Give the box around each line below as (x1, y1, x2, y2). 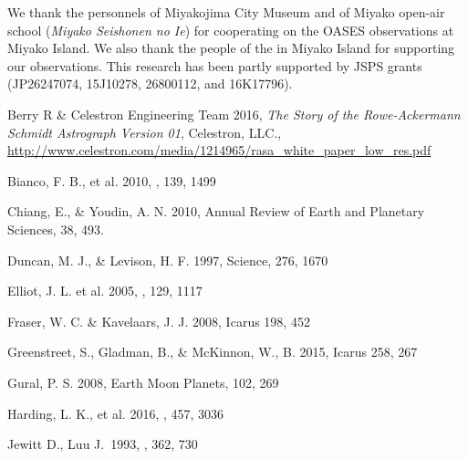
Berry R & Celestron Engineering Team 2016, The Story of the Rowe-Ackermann (7, 104, 461, 123)
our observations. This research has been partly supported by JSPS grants (7, 56, 422, 75)
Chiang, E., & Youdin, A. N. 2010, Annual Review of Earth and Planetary (7, 202, 425, 221)
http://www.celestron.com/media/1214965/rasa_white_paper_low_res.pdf (7, 141, 432, 160)
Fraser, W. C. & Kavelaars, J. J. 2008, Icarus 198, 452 (7, 311, 310, 330)
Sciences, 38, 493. (7, 219, 104, 238)
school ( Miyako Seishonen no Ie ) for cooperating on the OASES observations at (7, 20, 454, 39)
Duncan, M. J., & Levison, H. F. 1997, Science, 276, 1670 (7, 250, 328, 269)
